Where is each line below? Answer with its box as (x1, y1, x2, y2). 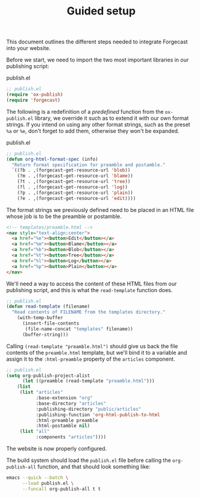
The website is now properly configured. (6, 445, 107, 452)
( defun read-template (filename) (6, 303, 90, 310)
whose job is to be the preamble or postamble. (6, 213, 122, 220)
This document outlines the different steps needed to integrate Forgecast (6, 38, 188, 46)
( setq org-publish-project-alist (6, 372, 90, 379)
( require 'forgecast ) (6, 97, 61, 103)
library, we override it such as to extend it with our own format (34, 114, 189, 122)
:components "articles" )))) (36, 434, 107, 440)
